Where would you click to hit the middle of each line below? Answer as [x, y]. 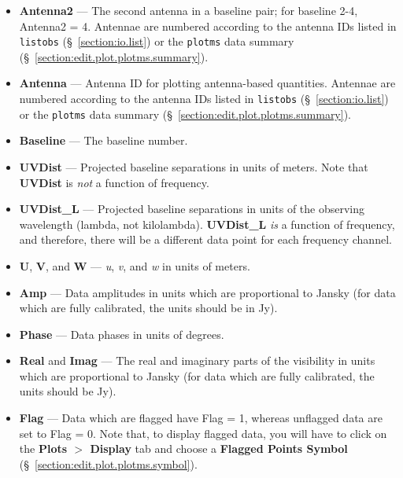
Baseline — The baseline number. [104, 140]
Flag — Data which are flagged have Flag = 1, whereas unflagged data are [201, 418]
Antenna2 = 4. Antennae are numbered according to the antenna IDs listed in [208, 26]
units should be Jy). [68, 391]
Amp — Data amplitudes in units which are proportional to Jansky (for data [207, 292]
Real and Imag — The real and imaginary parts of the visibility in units [197, 360]
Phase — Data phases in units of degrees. [122, 334]
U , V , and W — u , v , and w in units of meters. [135, 265]
